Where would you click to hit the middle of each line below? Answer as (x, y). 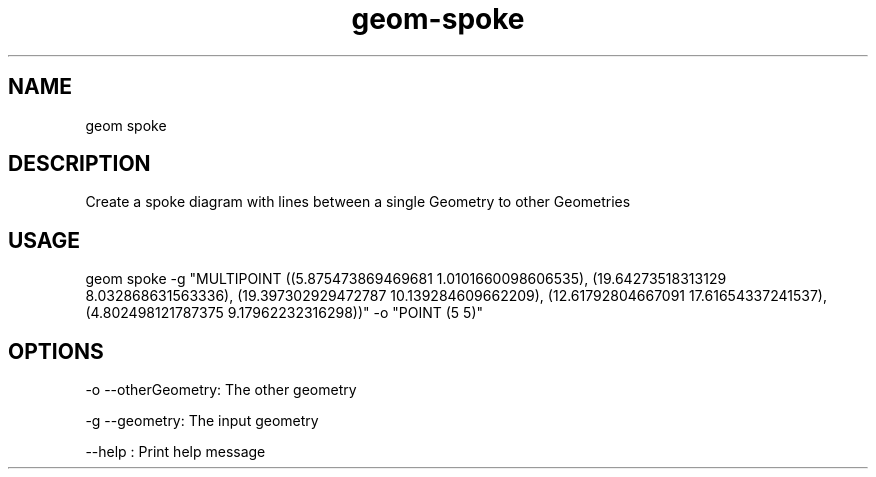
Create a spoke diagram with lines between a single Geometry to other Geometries (358, 202)
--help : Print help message (175, 452)
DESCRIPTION (79, 164)
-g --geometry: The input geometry (202, 421)
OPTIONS (56, 351)
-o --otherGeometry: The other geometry (221, 390)
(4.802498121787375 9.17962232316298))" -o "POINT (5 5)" (284, 313)
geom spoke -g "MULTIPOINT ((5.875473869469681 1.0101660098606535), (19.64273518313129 (406, 279)
